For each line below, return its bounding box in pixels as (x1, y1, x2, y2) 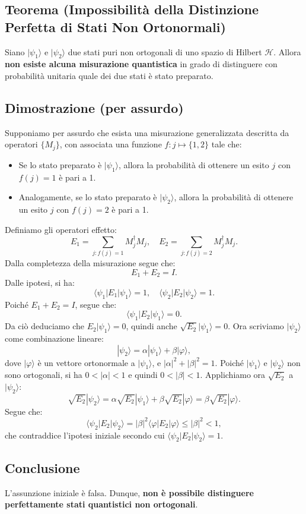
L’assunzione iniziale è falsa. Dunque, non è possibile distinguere (5, 486, 254, 499)
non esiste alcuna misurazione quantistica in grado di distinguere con (5, 58, 278, 70)
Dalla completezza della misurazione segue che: (5, 257, 176, 269)
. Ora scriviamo (228, 320, 284, 332)
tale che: (211, 138, 242, 150)
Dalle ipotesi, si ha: (5, 276, 75, 289)
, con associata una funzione (59, 138, 162, 150)
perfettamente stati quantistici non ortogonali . (5, 498, 198, 510)
